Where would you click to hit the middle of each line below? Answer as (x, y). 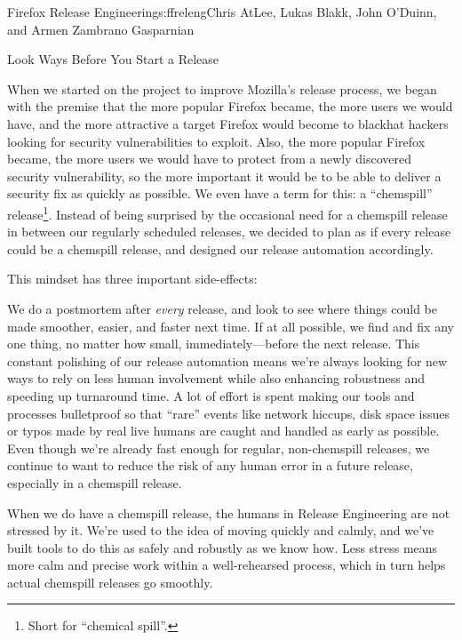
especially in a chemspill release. (95, 482)
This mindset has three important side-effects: (132, 279)
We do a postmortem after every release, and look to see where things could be (222, 308)
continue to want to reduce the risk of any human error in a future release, (210, 465)
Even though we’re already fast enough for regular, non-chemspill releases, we (219, 448)
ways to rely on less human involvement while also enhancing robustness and (216, 378)
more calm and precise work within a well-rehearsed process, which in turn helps (227, 565)
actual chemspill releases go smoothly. (110, 582)
